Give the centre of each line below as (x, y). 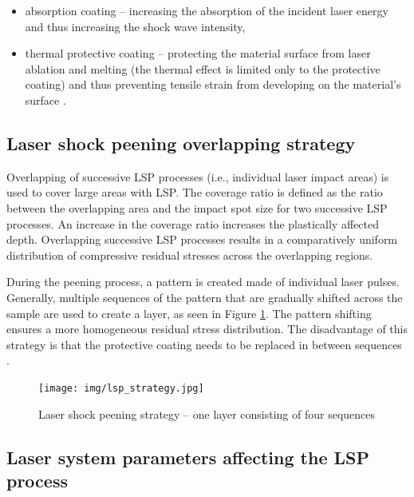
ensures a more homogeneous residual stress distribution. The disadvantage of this (207, 329)
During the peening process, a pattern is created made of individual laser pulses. (203, 282)
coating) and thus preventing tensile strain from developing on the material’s (213, 84)
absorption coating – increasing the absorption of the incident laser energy (207, 10)
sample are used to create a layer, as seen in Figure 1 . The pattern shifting (189, 313)
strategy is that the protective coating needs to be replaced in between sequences (204, 344)
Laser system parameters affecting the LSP (188, 457)
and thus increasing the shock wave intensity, (135, 26)
